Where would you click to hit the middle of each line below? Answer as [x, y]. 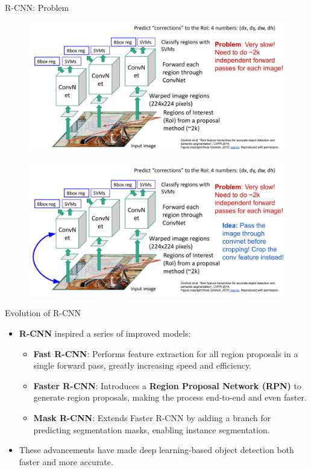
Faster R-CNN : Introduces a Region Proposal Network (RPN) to [167, 385]
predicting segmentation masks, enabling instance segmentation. [152, 429]
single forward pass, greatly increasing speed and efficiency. [143, 365]
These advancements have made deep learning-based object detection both [156, 450]
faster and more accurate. [66, 461]
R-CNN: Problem [37, 7]
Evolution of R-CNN [43, 313]
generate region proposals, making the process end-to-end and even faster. [170, 397]
